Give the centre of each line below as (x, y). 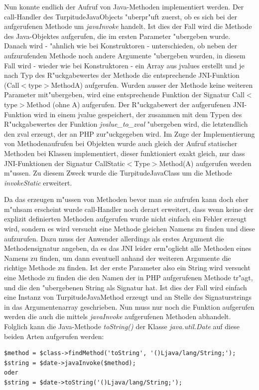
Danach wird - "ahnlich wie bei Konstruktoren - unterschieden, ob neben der (121, 46)
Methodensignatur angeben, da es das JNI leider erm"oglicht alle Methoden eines (128, 248)
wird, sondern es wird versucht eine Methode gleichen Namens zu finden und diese (129, 229)
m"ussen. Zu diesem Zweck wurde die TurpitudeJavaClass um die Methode (118, 173)
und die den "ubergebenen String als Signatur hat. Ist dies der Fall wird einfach (126, 287)
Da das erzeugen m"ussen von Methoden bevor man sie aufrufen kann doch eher (126, 199)
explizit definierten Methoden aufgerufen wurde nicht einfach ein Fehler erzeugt (125, 219)
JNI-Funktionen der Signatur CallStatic (65, 163)
